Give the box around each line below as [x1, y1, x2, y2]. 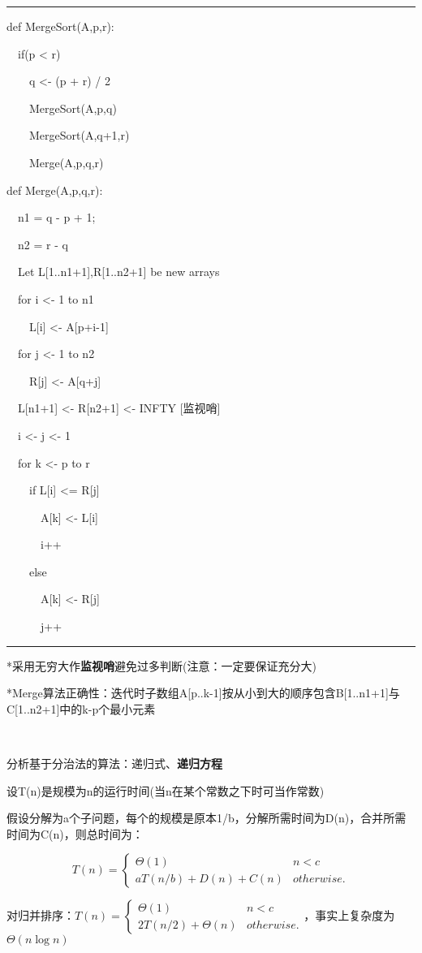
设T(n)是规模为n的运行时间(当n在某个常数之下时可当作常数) [6, 782, 325, 799]
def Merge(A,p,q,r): [6, 181, 103, 198]
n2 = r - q [17, 235, 68, 252]
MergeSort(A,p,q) [28, 99, 117, 116]
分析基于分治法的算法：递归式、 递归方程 [6, 755, 222, 772]
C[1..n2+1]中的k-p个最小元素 [6, 700, 156, 717]
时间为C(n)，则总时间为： [6, 825, 144, 842]
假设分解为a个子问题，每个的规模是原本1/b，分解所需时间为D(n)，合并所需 [6, 809, 407, 826]
